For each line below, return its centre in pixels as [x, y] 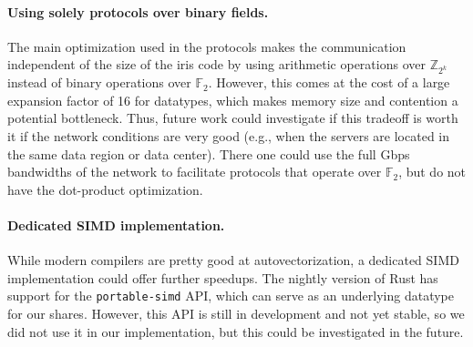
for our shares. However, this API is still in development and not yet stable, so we [236, 313]
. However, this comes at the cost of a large [329, 82]
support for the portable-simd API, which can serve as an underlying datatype [231, 296]
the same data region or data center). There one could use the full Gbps [209, 153]
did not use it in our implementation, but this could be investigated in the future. [236, 331]
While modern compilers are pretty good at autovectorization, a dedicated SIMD [233, 260]
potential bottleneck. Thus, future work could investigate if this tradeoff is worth [233, 118]
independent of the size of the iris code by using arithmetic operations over [216, 64]
